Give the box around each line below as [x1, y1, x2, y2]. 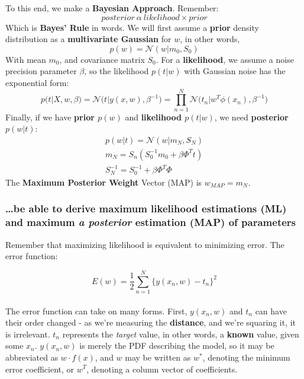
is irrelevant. [5, 327, 50, 340]
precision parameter [5, 65, 77, 77]
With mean [5, 53, 46, 65]
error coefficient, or [5, 362, 75, 375]
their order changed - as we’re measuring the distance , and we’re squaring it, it [5, 316, 296, 329]
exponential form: [5, 76, 69, 88]
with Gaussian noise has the [184, 65, 286, 77]
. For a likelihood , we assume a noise [156, 53, 294, 65]
